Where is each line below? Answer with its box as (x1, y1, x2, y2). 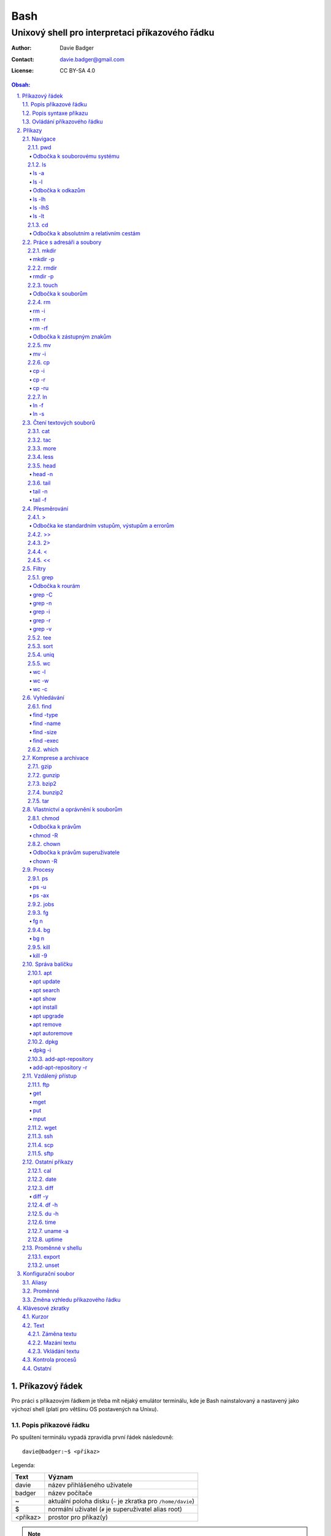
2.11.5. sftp (28, 1150, 54, 1157)
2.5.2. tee (28, 633, 51, 641)
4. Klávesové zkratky (17, 1304, 70, 1312)
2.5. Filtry (22, 565, 46, 573)
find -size (32, 728, 58, 735)
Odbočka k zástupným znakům (32, 332, 112, 340)
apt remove (32, 1021, 62, 1029)
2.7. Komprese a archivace (22, 754, 89, 762)
